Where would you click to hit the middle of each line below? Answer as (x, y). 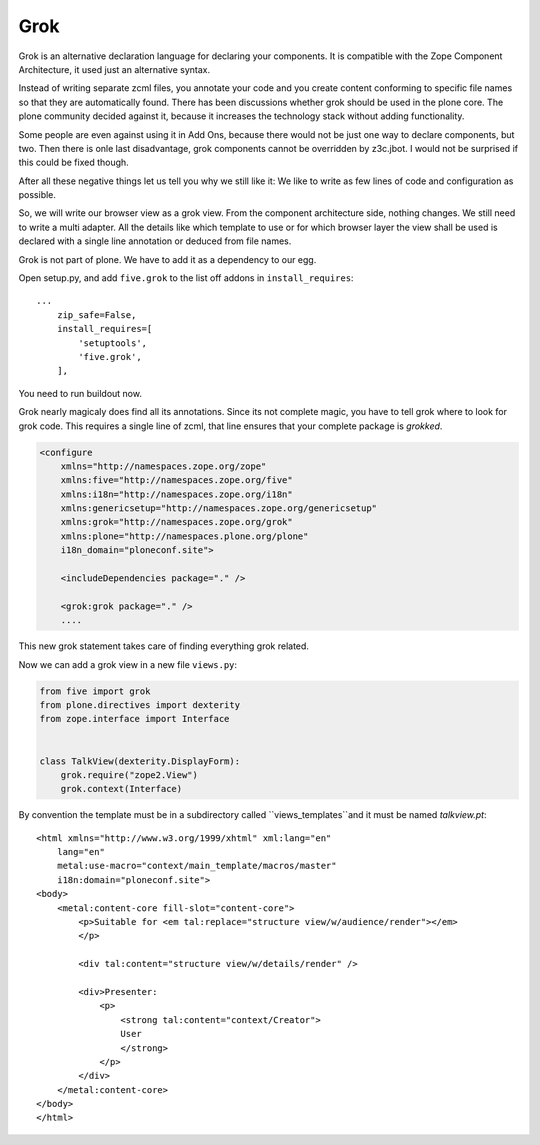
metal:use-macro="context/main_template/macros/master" (196, 866)
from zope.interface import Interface (134, 719)
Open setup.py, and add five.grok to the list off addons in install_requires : (186, 278)
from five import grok (95, 691)
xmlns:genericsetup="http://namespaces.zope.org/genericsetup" (219, 508)
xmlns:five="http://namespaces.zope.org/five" (177, 480)
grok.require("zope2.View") (129, 774)
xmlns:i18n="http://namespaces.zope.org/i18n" (177, 494)
